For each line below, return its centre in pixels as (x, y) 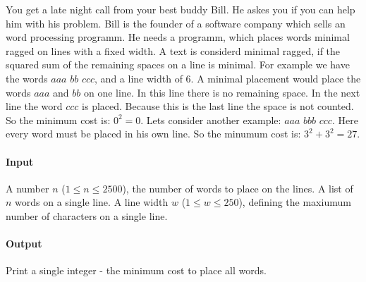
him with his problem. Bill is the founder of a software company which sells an (176, 23)
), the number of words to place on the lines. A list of (238, 188)
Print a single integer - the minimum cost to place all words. (136, 270)
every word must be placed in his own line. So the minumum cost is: (153, 134)
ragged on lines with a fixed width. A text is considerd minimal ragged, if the (173, 50)
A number (28, 188)
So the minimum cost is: (58, 119)
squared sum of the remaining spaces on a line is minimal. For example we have (178, 65)
